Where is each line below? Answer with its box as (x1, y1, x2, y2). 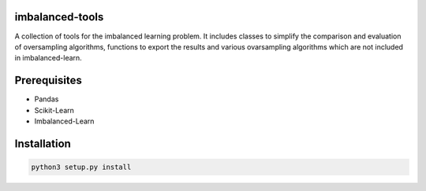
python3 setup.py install (31, 162, 132, 171)
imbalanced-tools (14, 10, 104, 24)
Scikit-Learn (34, 105, 75, 115)
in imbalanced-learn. (14, 53, 82, 63)
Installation (14, 137, 71, 150)
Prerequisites (14, 74, 82, 87)
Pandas (34, 94, 59, 104)
